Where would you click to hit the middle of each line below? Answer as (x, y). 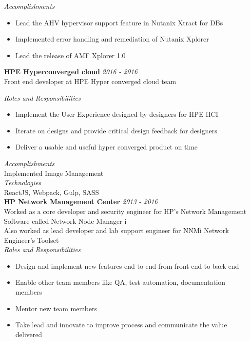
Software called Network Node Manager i (65, 221)
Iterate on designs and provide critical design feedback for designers (116, 130)
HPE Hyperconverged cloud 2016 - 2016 (71, 72)
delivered (29, 334)
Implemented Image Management (54, 173)
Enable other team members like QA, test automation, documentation (120, 282)
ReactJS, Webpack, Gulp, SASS (52, 192)
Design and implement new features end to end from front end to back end (127, 266)
